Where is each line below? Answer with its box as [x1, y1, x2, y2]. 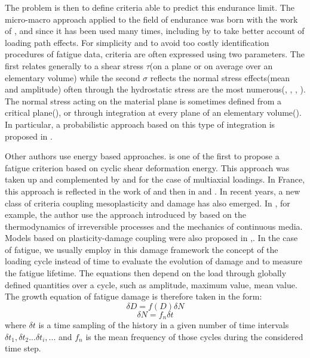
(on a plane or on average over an [149, 59, 273, 72]
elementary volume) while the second [5, 71, 140, 84]
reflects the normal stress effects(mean [150, 71, 290, 84]
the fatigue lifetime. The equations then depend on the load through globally [5, 267, 287, 279]
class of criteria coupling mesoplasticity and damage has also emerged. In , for [5, 196, 290, 209]
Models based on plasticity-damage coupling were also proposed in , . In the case [5, 232, 298, 244]
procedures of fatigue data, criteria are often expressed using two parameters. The [5, 48, 305, 60]
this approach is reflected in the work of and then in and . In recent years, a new [5, 184, 300, 197]
